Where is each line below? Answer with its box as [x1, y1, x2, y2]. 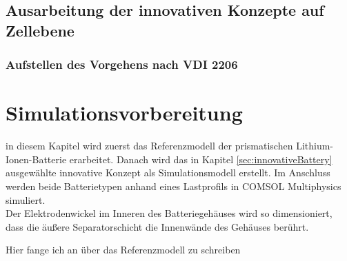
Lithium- [296, 138, 334, 153]
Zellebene [6, 19, 75, 41]
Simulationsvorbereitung [6, 98, 243, 127]
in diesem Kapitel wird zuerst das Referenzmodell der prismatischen [6, 138, 293, 153]
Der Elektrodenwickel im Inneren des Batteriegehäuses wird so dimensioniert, [6, 206, 333, 220]
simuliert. [6, 192, 46, 207]
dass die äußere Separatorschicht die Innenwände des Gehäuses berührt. [6, 219, 309, 233]
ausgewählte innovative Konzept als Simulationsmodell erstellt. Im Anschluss [6, 165, 330, 180]
